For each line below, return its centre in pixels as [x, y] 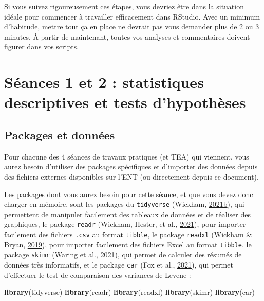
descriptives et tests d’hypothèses [125, 102]
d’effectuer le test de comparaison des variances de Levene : [98, 275]
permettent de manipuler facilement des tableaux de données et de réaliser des [127, 214]
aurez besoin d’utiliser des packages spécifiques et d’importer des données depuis [131, 166]
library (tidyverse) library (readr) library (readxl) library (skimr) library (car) [129, 292]
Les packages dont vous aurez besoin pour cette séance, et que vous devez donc [129, 194]
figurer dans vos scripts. [42, 47]
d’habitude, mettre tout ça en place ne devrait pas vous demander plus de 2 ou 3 [132, 26]
